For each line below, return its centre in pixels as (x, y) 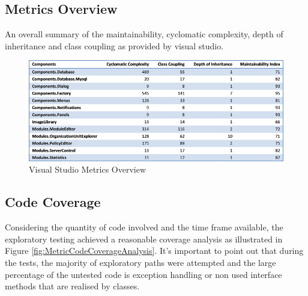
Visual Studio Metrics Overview (88, 169)
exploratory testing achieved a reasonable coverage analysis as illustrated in (144, 239)
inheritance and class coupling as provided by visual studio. (114, 45)
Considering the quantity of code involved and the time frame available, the (144, 227)
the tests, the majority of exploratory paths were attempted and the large (140, 263)
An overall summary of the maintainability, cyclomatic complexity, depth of (144, 34)
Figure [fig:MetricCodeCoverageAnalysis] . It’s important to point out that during (154, 251)
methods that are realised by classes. (72, 286)
